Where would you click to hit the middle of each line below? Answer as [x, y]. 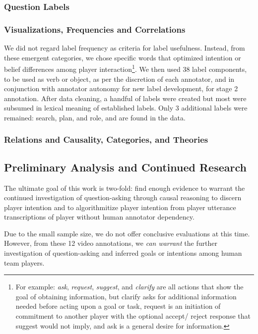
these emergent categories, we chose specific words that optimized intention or [123, 57]
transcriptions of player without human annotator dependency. [99, 217]
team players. [24, 262]
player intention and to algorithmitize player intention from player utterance [120, 207]
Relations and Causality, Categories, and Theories [106, 139]
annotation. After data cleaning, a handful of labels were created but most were [125, 98]
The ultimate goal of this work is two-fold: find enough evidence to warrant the [125, 188]
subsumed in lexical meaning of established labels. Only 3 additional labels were [126, 108]
